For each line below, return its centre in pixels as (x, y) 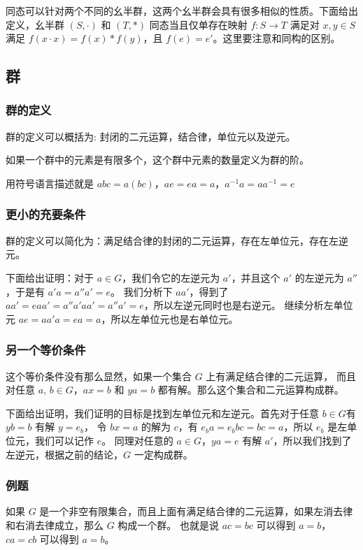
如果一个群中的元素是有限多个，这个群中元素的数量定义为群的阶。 (157, 160)
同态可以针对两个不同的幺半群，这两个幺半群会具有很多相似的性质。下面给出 (182, 10)
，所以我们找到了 (312, 440)
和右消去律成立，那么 (55, 524)
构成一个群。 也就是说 (169, 524)
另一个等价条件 (46, 350)
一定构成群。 (163, 454)
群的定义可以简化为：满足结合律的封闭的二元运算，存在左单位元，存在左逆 (177, 240)
